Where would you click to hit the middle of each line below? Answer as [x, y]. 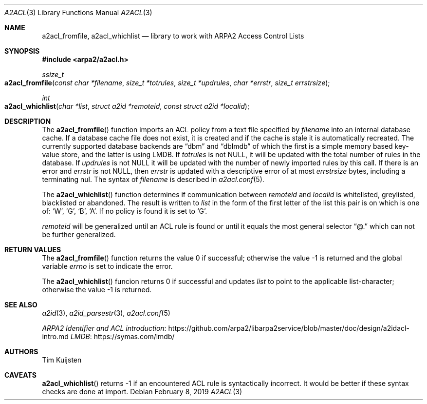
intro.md [55, 336]
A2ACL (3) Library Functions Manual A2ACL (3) [78, 12]
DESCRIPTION [28, 121]
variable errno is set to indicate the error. [107, 266]
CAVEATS [20, 375]
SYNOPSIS [22, 51]
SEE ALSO [21, 305]
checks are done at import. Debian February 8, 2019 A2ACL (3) [142, 392]
